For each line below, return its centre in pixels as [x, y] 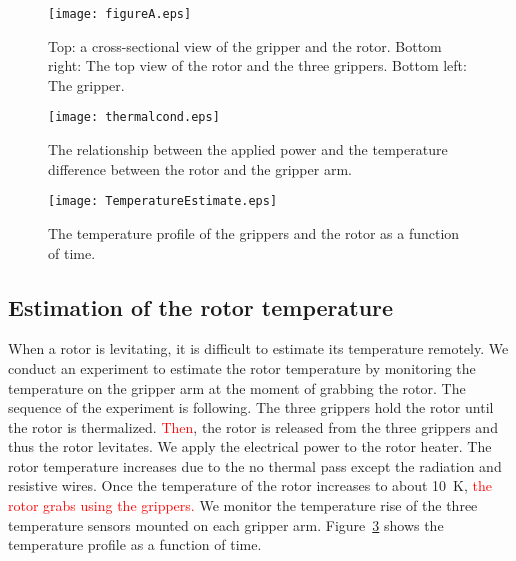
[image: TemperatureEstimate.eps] [163, 201]
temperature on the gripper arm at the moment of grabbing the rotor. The [237, 387]
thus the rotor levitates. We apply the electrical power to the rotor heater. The [250, 446]
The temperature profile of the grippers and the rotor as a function [254, 232]
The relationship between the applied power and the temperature [248, 149]
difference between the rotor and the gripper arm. [200, 168]
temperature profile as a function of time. [135, 544]
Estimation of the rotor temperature [201, 306]
